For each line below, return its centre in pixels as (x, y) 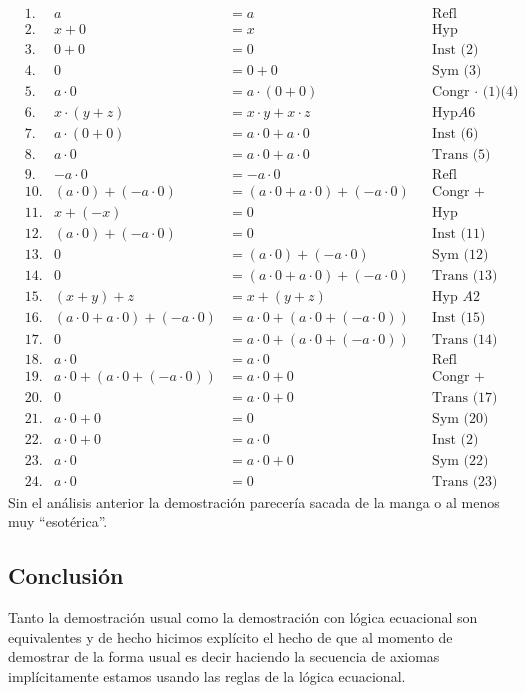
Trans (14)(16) (465, 339)
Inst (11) (459, 234)
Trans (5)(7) (461, 155)
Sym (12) (460, 255)
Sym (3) (457, 71)
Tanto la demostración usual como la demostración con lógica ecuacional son (243, 617)
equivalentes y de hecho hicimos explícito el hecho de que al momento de (230, 636)
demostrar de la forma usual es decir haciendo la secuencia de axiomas (224, 656)
